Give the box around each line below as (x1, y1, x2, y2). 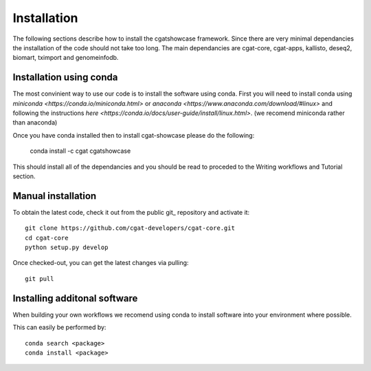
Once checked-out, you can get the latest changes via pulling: (12, 259, 189, 267)
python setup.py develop (25, 244, 109, 251)
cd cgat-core (25, 234, 69, 242)
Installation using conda (12, 72, 118, 83)
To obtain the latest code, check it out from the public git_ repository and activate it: (12, 208, 250, 216)
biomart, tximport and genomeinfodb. (12, 54, 119, 62)
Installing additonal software (12, 293, 138, 304)
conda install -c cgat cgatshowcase (30, 147, 131, 155)
